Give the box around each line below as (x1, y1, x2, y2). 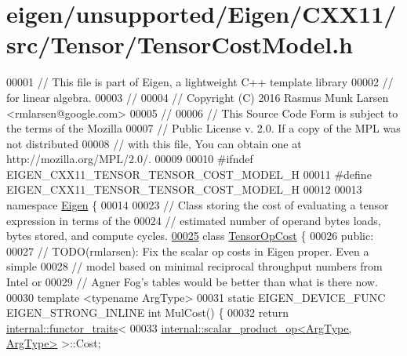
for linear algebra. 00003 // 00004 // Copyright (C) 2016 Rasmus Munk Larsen (6, 89, 389, 105)
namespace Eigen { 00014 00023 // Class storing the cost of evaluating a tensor (6, 197, 389, 213)
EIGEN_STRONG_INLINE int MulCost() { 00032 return (6, 304, 289, 321)
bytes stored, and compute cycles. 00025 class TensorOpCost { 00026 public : (6, 227, 374, 244)
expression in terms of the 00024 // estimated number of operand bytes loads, (6, 212, 381, 228)
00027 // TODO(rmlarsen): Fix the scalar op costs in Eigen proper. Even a (6, 242, 369, 259)
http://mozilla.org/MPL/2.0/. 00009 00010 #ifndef (6, 151, 253, 167)
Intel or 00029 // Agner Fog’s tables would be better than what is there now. (6, 274, 378, 290)
